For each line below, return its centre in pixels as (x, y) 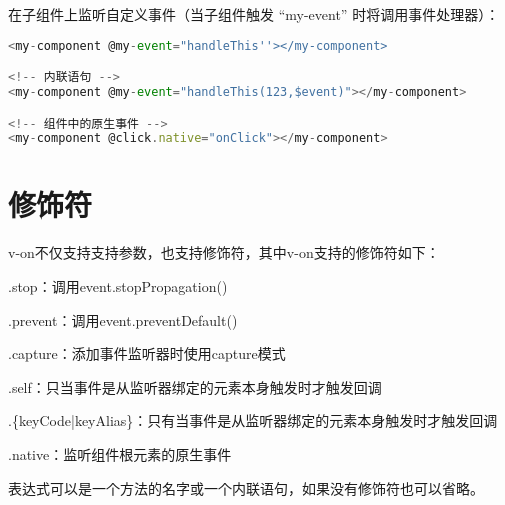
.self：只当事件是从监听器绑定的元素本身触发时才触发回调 (195, 386)
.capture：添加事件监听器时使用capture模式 (147, 353)
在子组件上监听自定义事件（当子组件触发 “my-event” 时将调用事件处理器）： (254, 14)
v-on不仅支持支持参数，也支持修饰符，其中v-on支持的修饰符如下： (224, 252)
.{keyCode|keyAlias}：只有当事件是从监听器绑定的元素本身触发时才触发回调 (253, 420)
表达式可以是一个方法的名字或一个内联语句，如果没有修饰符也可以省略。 (246, 487)
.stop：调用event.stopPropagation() (118, 286)
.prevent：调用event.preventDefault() (123, 319)
